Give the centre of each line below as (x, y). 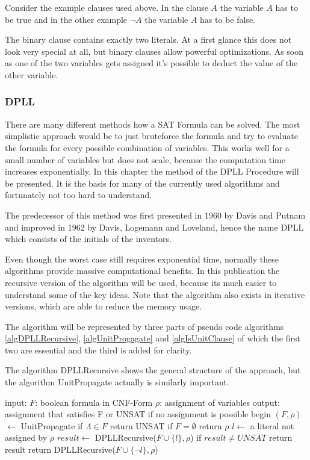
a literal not (272, 425)
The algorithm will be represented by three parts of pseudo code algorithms (144, 326)
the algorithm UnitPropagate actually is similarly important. (117, 382)
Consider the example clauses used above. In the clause (107, 7)
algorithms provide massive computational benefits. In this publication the (142, 271)
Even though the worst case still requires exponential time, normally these (142, 259)
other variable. (32, 74)
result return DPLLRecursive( (60, 449)
